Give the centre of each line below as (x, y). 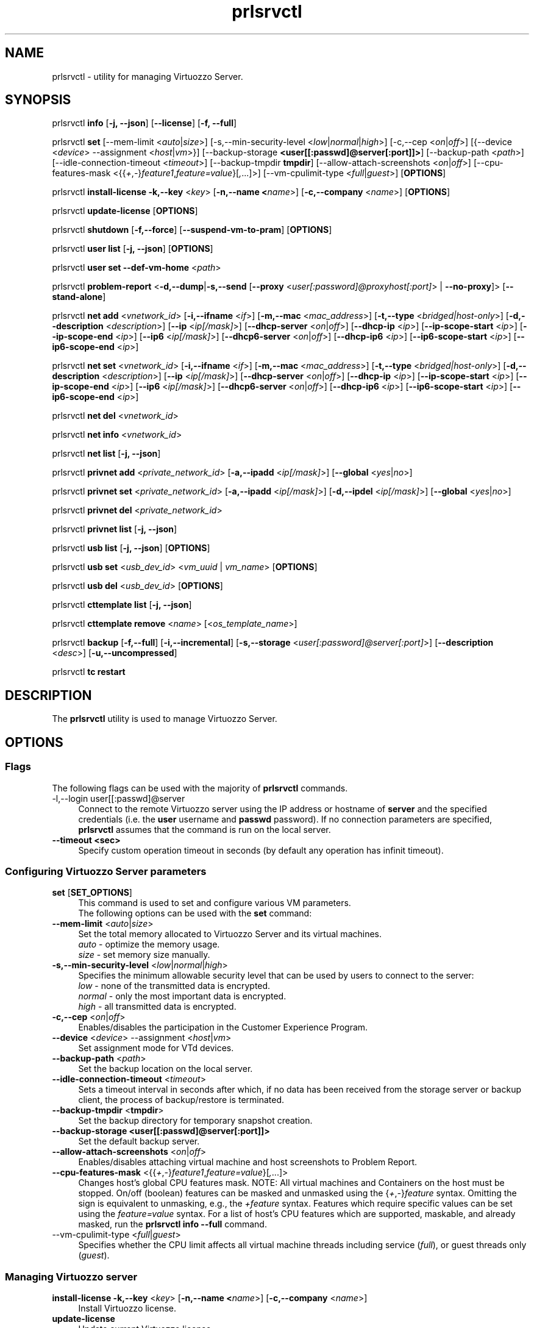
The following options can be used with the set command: (195, 913)
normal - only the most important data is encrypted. (182, 996)
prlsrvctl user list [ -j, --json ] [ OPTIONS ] (133, 249)
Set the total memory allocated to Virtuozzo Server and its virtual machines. (230, 934)
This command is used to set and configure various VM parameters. (215, 903)
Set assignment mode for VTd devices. (156, 1048)
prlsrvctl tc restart (89, 672)
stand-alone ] (79, 297)
